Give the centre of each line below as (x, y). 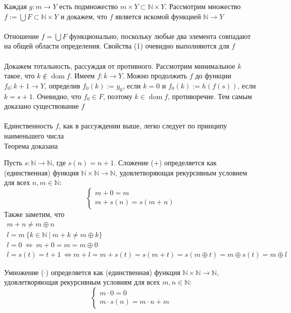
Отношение (21, 36)
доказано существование (41, 106)
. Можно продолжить (155, 76)
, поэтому (118, 96)
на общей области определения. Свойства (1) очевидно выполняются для (117, 46)
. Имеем (82, 76)
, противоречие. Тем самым (210, 96)
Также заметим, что (34, 214)
